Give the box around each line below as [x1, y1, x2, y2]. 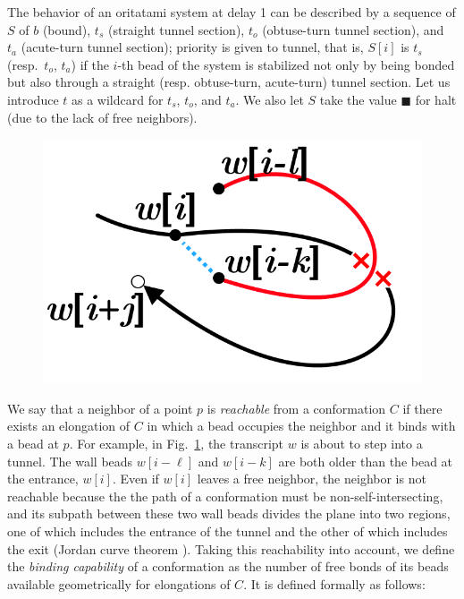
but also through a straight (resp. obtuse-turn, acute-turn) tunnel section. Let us [7, 73, 451, 91]
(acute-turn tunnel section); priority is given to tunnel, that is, [21, 38, 364, 56]
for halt [415, 90, 457, 108]
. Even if [112, 469, 159, 488]
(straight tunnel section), [107, 20, 245, 39]
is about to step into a [300, 434, 423, 453]
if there [402, 398, 443, 417]
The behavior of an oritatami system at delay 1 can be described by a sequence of [7, 3, 456, 21]
